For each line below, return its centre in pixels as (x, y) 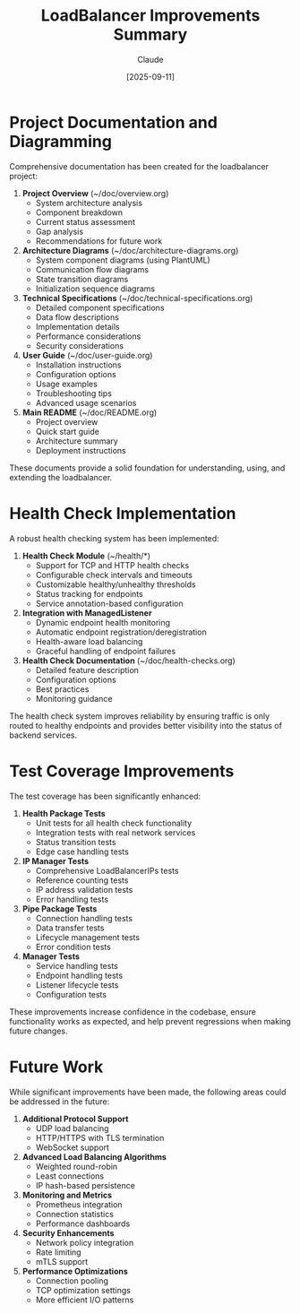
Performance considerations (88, 336)
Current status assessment (86, 221)
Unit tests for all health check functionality (114, 823)
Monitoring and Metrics (67, 1195)
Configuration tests (71, 994)
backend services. (43, 735)
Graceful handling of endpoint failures (106, 651)
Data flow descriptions (77, 317)
